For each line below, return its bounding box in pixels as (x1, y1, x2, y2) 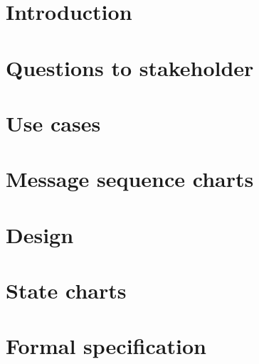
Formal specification (6, 331, 206, 360)
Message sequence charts (6, 164, 254, 193)
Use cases (6, 108, 101, 137)
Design (6, 220, 74, 249)
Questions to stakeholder (6, 53, 254, 82)
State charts (6, 276, 127, 305)
